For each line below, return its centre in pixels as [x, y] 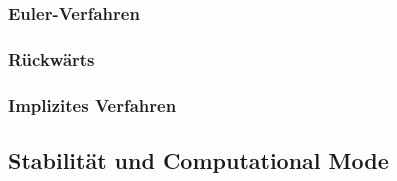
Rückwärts [51, 58]
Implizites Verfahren [92, 104]
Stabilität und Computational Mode [198, 159]
